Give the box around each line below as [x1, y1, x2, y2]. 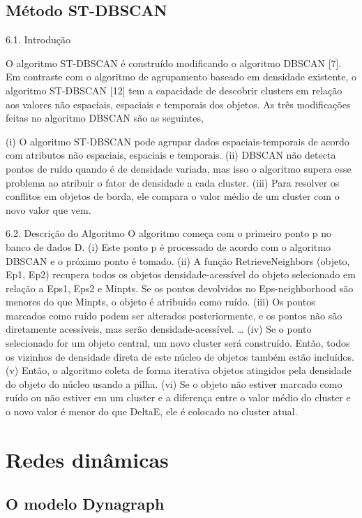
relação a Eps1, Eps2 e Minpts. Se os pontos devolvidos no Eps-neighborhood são [6, 280, 354, 295]
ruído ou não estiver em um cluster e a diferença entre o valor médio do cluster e [6, 390, 351, 405]
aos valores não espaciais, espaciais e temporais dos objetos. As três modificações [6, 96, 351, 111]
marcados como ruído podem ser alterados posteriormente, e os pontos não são [6, 308, 342, 322]
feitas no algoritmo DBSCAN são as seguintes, [6, 110, 204, 125]
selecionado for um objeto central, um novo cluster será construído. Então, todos [6, 336, 350, 350]
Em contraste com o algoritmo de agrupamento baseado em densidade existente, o [6, 69, 357, 84]
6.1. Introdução [6, 32, 71, 47]
